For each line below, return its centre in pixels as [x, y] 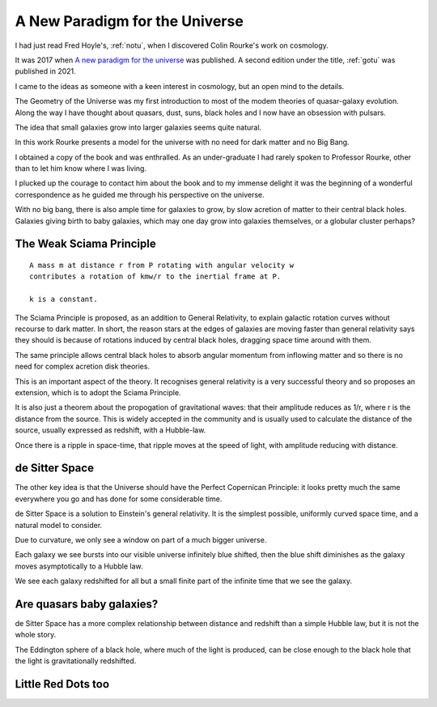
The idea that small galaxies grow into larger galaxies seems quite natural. [138, 127]
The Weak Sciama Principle [86, 244]
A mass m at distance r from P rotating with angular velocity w [162, 266]
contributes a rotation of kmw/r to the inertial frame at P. [155, 277]
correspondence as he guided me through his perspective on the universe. [140, 194]
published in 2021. [45, 71]
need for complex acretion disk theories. [82, 366]
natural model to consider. [59, 525]
